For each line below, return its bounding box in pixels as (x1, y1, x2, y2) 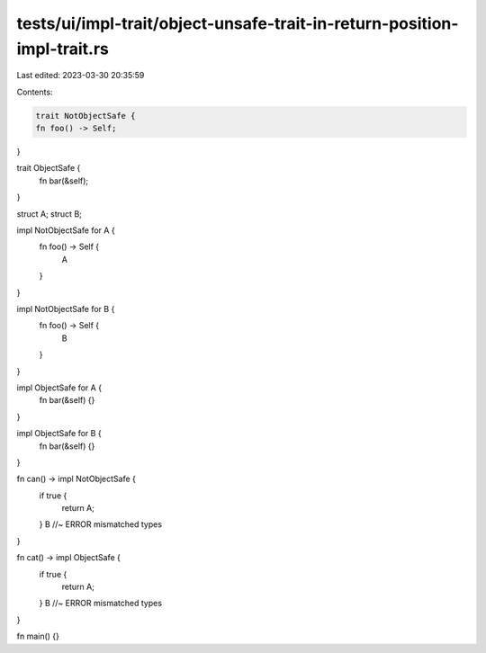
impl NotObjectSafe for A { (16, 225, 116, 236)
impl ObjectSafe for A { (16, 382, 103, 393)
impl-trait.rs (16, 39, 110, 58)
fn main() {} (16, 631, 60, 642)
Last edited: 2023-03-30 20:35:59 (16, 70, 145, 81)
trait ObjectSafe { (16, 163, 81, 174)
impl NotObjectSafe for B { (16, 304, 115, 314)
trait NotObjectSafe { (35, 111, 136, 121)
